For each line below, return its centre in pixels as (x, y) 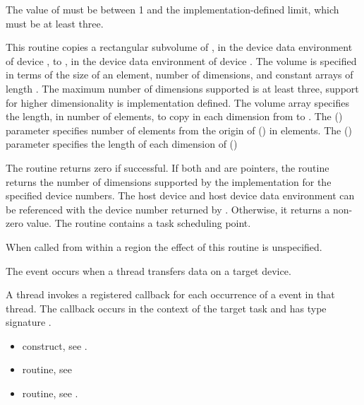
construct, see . (55, 345)
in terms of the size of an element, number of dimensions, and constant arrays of (180, 75)
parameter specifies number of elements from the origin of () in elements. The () (179, 130)
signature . (29, 322)
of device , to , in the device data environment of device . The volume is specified (181, 60)
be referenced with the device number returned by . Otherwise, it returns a (168, 209)
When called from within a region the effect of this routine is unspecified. (164, 246)
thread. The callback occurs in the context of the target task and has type (166, 308)
